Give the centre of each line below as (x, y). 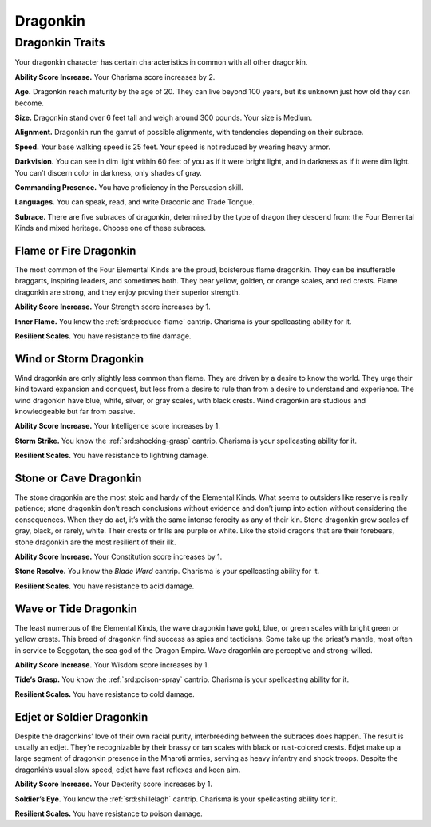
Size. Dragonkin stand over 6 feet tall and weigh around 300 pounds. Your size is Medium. (164, 117)
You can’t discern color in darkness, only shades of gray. (109, 172)
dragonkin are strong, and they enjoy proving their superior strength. (128, 292)
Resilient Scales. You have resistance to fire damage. (103, 336)
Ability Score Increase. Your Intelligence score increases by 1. (118, 426)
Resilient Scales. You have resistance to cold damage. (105, 694)
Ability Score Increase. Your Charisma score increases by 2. (115, 77)
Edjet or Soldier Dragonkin (81, 717)
